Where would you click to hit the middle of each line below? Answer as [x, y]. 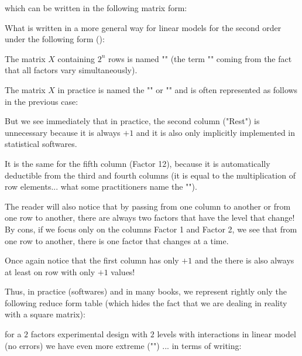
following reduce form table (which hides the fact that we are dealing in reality [146, 302]
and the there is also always [244, 260]
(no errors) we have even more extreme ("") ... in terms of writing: [123, 345]
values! [123, 271]
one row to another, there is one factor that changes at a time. [117, 240]
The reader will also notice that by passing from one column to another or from [148, 206]
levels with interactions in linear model [227, 334]
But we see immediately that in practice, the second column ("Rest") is [132, 121]
